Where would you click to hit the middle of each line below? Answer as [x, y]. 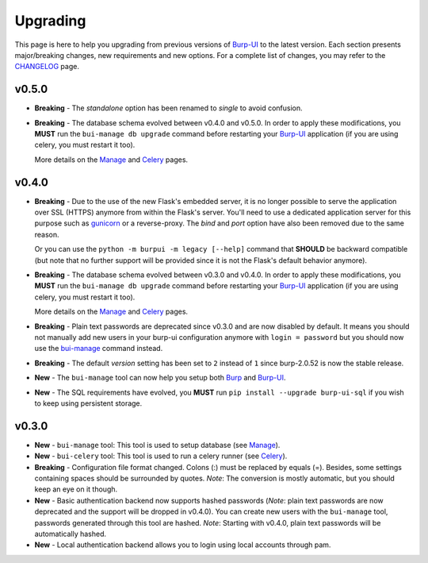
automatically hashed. [71, 534]
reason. [47, 234]
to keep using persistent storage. [88, 403]
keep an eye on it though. [76, 489]
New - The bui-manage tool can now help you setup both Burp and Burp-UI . [160, 378]
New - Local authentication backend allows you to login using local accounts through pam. [183, 545]
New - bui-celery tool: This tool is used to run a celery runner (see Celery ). [161, 456]
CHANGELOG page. [47, 67]
